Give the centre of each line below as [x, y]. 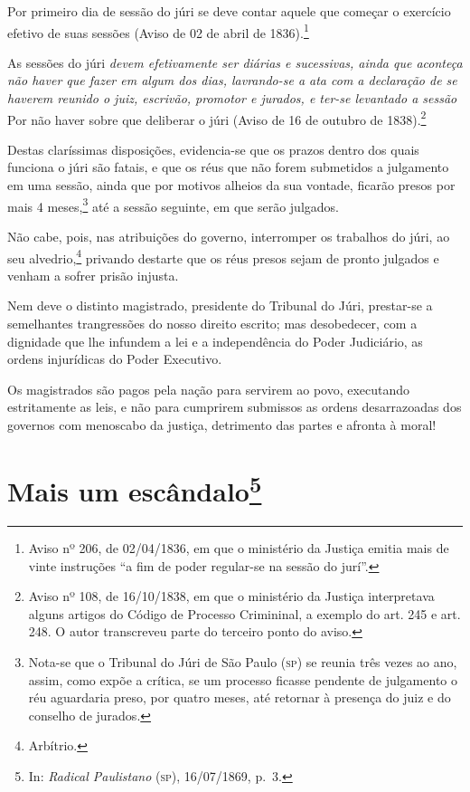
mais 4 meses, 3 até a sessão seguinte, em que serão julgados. [173, 205]
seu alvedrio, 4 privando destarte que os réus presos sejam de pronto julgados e [223, 256]
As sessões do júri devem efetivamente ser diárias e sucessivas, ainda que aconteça [235, 62]
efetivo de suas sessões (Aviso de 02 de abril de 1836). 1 [158, 31]
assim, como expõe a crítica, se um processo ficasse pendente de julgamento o [243, 679]
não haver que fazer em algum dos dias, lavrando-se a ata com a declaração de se [232, 80]
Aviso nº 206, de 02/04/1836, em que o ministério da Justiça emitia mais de [239, 547]
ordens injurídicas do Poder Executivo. [115, 359]
